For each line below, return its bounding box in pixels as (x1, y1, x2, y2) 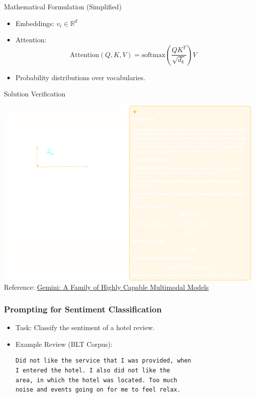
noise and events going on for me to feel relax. (15, 386, 181, 394)
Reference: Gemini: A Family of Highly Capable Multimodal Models (4, 282, 209, 292)
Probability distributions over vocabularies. (15, 72, 146, 82)
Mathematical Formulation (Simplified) (4, 1, 122, 11)
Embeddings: (15, 18, 54, 28)
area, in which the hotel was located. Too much (15, 376, 178, 384)
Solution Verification (4, 89, 66, 99)
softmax (141, 51, 166, 59)
